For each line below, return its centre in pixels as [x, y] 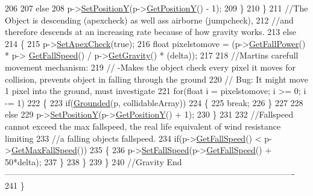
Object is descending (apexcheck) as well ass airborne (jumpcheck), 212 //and [149, 20]
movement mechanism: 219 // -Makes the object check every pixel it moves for [150, 67]
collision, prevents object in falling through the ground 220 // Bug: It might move [156, 79]
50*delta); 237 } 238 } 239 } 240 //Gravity [84, 161]
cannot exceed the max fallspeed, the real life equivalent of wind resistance [143, 126]
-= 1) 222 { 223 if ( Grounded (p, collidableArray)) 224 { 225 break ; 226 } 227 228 [154, 102]
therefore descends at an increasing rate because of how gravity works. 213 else [150, 32]
